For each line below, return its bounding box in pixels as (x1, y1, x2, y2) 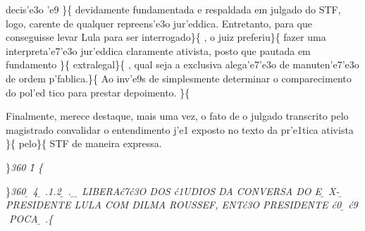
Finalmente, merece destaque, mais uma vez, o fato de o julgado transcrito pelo (6, 108, 349, 123)
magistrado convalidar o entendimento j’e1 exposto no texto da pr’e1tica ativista (6, 122, 354, 137)
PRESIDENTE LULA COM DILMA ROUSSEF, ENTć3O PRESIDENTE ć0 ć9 (6, 197, 358, 212)
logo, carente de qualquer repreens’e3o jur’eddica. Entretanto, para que (6, 15, 312, 30)
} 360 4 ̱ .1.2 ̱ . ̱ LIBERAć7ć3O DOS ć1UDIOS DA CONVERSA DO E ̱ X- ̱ (6, 183, 343, 198)
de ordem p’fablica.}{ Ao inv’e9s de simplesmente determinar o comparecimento (6, 70, 352, 85)
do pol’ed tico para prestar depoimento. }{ (6, 85, 190, 99)
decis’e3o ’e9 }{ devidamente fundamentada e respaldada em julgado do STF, (6, 2, 341, 16)
